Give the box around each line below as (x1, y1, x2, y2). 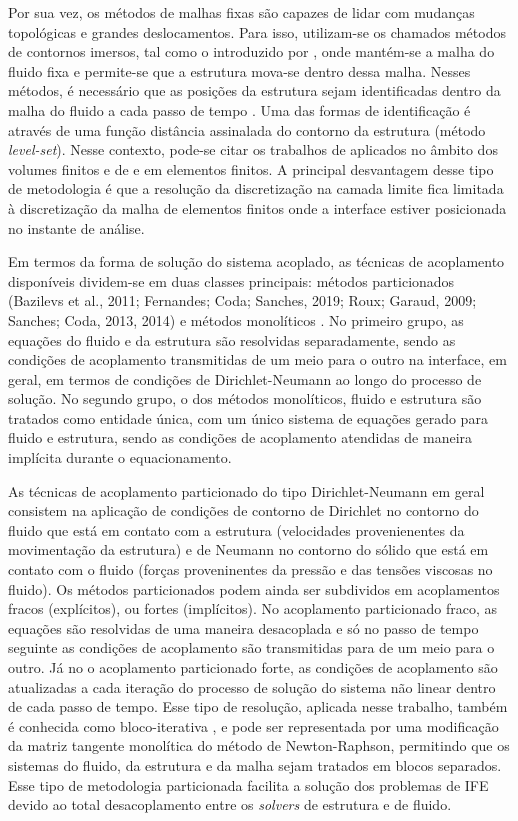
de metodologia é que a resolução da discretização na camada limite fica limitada (8, 178, 504, 199)
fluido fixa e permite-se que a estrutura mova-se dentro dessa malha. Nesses (8, 60, 471, 81)
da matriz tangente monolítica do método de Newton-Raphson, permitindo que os (8, 735, 510, 756)
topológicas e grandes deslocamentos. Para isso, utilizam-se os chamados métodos (8, 21, 506, 42)
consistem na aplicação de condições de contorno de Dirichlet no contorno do (8, 500, 479, 521)
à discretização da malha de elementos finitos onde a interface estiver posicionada (8, 197, 507, 218)
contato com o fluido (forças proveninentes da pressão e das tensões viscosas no (8, 559, 493, 580)
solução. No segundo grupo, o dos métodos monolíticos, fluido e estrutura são (8, 388, 482, 409)
